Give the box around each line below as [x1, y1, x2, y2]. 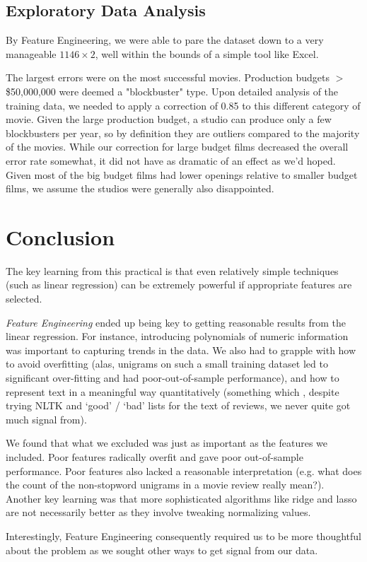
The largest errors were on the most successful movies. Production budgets [6, 70, 330, 85]
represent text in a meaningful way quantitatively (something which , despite [6, 384, 339, 399]
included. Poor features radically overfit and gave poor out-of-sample [6, 449, 303, 464]
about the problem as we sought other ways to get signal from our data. [6, 542, 318, 557]
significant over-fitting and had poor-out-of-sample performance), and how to [6, 370, 339, 385]
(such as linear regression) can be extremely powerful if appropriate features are [6, 277, 352, 292]
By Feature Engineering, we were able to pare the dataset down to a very [6, 33, 324, 47]
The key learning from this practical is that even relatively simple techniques [6, 263, 339, 278]
